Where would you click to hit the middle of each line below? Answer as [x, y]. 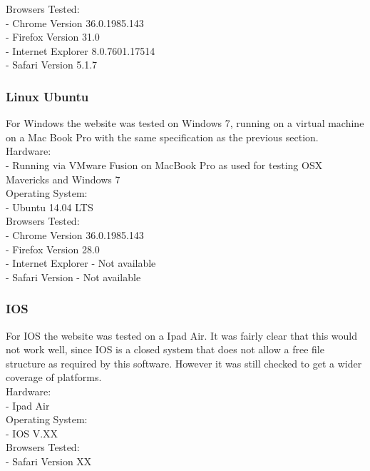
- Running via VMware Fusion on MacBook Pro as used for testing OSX [164, 164]
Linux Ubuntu [47, 96]
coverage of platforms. [54, 377]
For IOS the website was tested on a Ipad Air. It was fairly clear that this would [182, 335]
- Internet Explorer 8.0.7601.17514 [81, 50]
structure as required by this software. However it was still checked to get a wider [184, 363]
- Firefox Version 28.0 [53, 249]
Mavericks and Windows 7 [63, 179]
